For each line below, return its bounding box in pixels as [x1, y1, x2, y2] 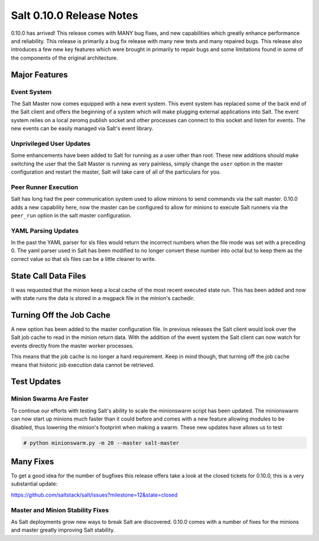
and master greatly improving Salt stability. [11, 526, 115, 534]
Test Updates [11, 377, 61, 387]
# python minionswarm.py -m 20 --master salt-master [23, 439, 180, 446]
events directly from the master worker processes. [11, 342, 134, 349]
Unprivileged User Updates [11, 139, 91, 148]
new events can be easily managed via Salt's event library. [11, 125, 154, 132]
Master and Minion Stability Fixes [11, 506, 109, 514]
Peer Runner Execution [11, 183, 79, 191]
